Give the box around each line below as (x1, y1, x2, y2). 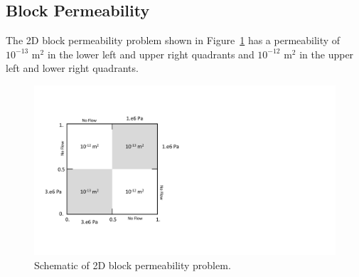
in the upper (299, 46, 354, 61)
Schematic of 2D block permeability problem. (34, 258, 231, 273)
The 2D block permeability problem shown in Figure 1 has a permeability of (6, 33, 341, 48)
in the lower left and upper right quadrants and (47, 46, 254, 61)
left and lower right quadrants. (6, 61, 139, 75)
